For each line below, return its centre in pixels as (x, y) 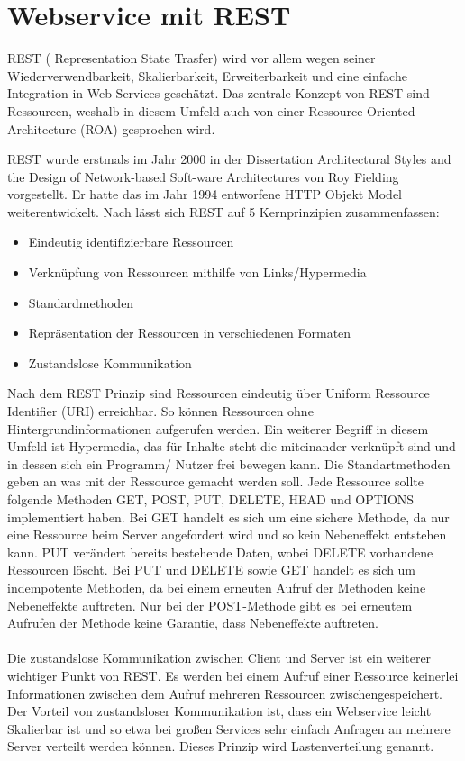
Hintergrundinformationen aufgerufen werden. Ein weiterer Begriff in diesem (218, 428)
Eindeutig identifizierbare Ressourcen (131, 242)
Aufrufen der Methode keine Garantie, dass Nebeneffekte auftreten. (193, 623)
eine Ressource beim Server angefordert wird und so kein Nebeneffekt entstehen (227, 535)
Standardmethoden (81, 302)
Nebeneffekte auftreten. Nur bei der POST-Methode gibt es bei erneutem (210, 605)
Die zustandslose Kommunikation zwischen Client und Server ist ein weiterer (219, 658)
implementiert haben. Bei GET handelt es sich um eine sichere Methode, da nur (228, 516)
